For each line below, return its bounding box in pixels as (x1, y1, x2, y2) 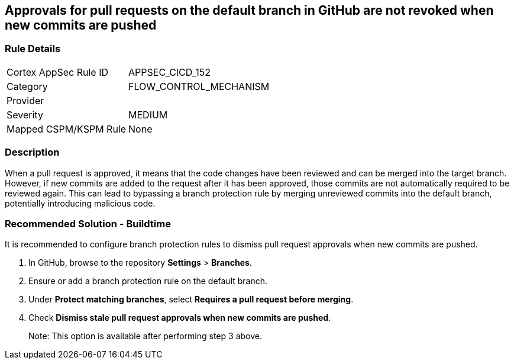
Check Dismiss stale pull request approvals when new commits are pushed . (28, 313, 331, 323)
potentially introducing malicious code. (5, 198, 156, 208)
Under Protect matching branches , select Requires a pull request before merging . (28, 294, 354, 305)
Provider (7, 94, 44, 107)
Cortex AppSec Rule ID (7, 66, 109, 78)
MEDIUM (128, 108, 168, 121)
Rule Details (5, 43, 61, 55)
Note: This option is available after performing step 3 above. (28, 331, 262, 342)
